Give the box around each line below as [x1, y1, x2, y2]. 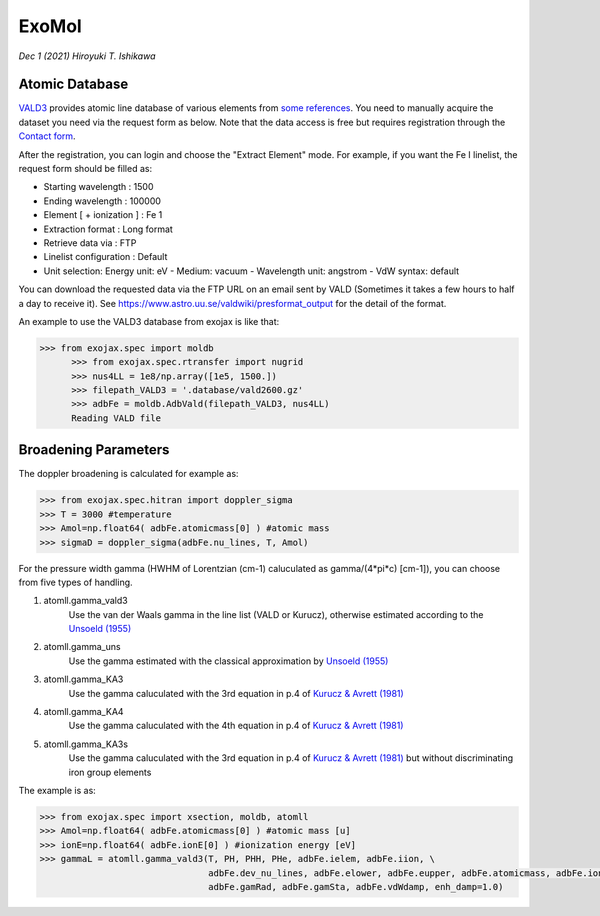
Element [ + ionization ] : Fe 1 [43, 209, 163, 221]
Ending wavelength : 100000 [43, 195, 162, 207]
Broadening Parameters [18, 441, 170, 459]
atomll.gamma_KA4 [43, 706, 124, 718]
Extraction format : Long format [43, 223, 174, 235]
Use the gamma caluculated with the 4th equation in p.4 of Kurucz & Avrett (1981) [68, 720, 404, 732]
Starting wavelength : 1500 [43, 181, 154, 193]
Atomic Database [18, 76, 129, 93]
